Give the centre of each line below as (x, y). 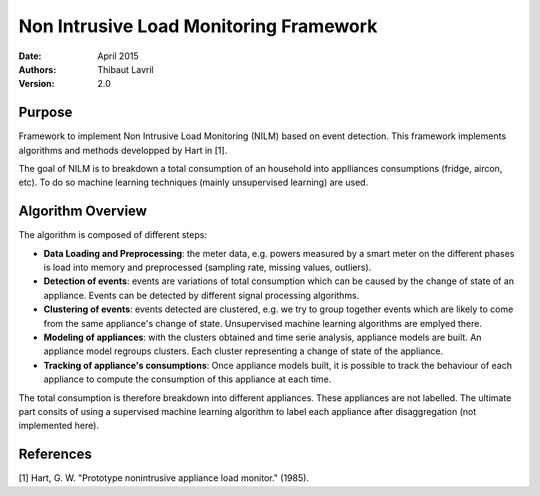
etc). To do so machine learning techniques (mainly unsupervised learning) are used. (193, 182)
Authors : (37, 69)
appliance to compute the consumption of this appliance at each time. (187, 379)
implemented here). (59, 426)
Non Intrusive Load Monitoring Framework (198, 26)
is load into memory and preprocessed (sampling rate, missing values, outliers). (207, 267)
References (55, 454)
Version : (36, 84)
